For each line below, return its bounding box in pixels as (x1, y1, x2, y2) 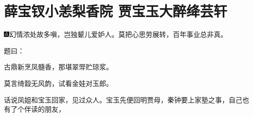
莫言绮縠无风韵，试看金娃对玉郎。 (4, 78, 113, 88)
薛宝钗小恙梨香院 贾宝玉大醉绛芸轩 (4, 1, 227, 21)
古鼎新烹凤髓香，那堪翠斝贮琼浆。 (4, 62, 113, 72)
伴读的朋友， (24, 104, 65, 114)
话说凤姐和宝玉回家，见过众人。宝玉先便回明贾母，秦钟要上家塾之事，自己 (4, 94, 242, 104)
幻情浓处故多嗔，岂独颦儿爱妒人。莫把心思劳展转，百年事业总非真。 (9, 29, 228, 39)
